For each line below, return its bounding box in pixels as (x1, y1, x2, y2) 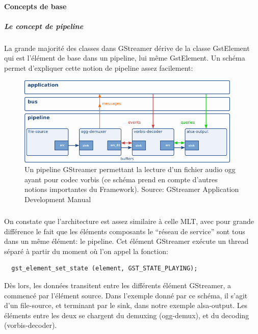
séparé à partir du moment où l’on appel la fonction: (4, 245, 168, 256)
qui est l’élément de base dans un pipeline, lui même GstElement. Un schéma (4, 52, 245, 63)
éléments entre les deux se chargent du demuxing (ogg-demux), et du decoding (4, 310, 249, 320)
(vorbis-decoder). (4, 320, 57, 330)
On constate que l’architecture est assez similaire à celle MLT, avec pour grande (4, 215, 254, 226)
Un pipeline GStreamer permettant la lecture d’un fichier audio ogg (24, 164, 236, 175)
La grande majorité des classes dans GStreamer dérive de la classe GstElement (4, 42, 250, 53)
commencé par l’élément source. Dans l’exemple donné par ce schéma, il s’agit (4, 290, 248, 300)
